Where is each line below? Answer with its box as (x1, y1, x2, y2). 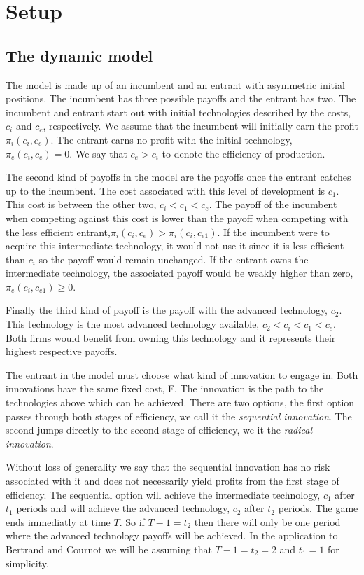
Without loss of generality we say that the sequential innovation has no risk (6, 459, 330, 474)
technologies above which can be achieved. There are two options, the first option (6, 395, 355, 410)
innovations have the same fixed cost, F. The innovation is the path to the (6, 381, 324, 396)
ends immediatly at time (6, 514, 111, 529)
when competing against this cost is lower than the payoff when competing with (6, 210, 349, 225)
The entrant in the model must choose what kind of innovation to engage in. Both (6, 367, 358, 382)
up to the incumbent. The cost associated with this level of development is (6, 183, 325, 198)
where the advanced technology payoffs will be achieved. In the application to (6, 528, 338, 543)
